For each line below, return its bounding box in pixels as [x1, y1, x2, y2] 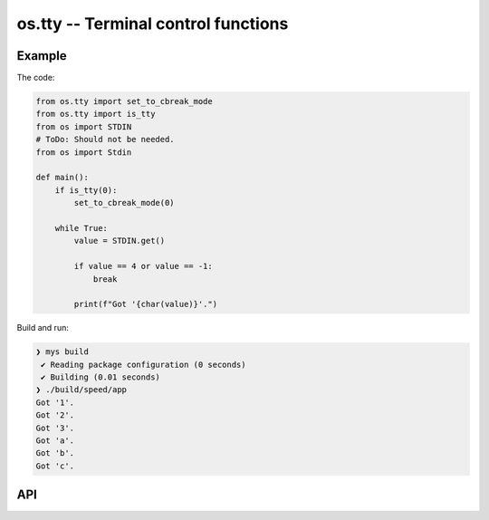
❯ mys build [35, 347, 90, 357]
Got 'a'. [35, 436, 75, 446]
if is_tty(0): [54, 185, 118, 195]
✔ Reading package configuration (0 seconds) [41, 359, 246, 370]
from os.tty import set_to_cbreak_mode [35, 96, 213, 107]
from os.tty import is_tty [35, 109, 156, 120]
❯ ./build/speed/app [35, 385, 127, 395]
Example [16, 48, 67, 63]
